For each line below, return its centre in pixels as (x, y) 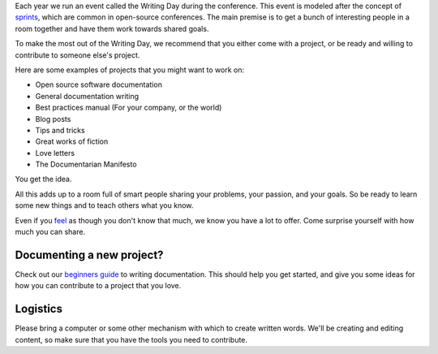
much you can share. (50, 232)
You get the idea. (43, 179)
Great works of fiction (72, 141)
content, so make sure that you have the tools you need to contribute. (131, 339)
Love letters (55, 153)
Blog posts (53, 119)
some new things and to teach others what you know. (104, 205)
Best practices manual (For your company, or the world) (129, 108)
